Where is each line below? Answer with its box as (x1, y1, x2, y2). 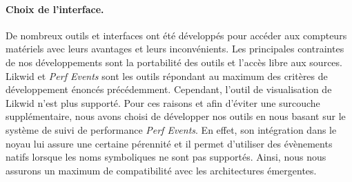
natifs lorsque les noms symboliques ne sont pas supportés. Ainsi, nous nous (6, 150, 326, 164)
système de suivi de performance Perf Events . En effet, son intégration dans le (6, 122, 337, 136)
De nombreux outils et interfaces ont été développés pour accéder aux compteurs (6, 28, 347, 42)
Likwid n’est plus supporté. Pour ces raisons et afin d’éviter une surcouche (6, 95, 320, 110)
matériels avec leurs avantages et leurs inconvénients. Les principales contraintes (6, 41, 344, 56)
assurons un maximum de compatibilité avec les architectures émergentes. (6, 163, 317, 177)
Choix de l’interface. (6, 1, 104, 16)
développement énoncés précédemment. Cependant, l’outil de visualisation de (6, 82, 332, 97)
